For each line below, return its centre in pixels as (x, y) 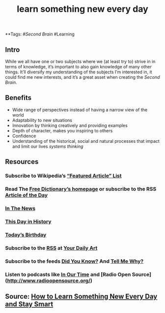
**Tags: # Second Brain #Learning (40, 34)
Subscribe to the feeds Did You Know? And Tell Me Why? (74, 261)
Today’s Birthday (26, 235)
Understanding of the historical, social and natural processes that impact (86, 141)
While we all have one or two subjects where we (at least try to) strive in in (80, 62)
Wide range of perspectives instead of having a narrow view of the (80, 110)
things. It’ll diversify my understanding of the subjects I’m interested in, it (79, 72)
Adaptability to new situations (42, 120)
